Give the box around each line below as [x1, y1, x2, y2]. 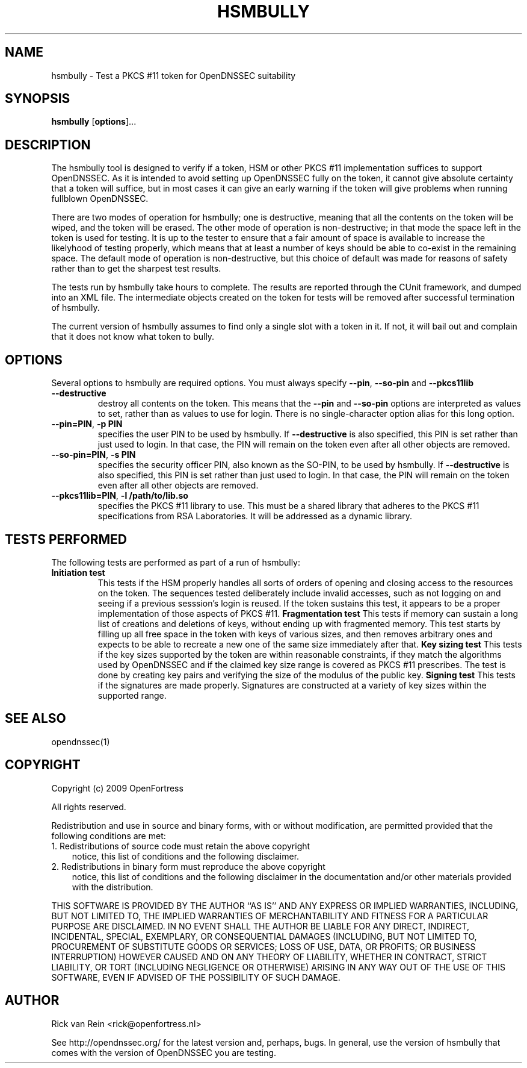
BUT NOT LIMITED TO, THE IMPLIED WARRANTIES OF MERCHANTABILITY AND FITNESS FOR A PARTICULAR [51, 910, 488, 921]
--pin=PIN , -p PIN [51, 419, 123, 429]
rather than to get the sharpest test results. [51, 263, 221, 274]
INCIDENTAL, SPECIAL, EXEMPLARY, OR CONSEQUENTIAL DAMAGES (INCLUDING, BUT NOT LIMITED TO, [51, 931, 477, 942]
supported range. [97, 690, 167, 701]
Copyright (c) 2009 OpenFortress [51, 782, 183, 793]
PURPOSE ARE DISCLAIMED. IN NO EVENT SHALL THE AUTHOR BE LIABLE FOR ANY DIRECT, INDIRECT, [51, 920, 469, 931]
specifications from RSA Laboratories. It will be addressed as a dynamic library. [97, 511, 413, 522]
